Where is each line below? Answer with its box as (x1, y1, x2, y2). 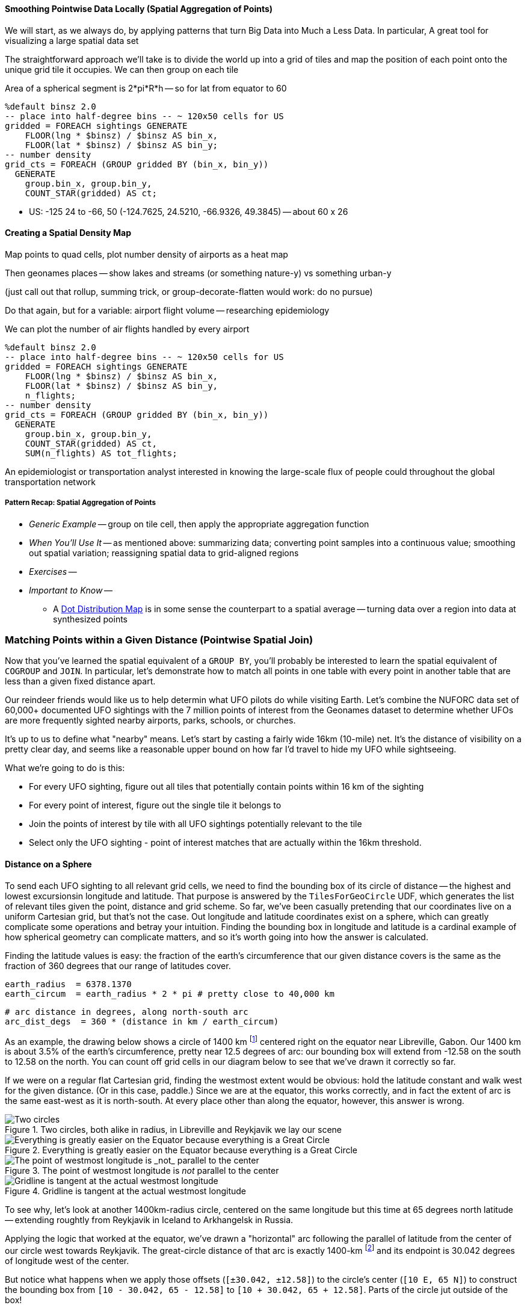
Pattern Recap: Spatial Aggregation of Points (5, 498, 156, 507)
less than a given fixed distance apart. (5, 676, 156, 687)
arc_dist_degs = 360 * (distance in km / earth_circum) (5, 1016, 279, 1026)
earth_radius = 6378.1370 (5, 979, 132, 989)
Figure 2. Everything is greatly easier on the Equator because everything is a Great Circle (5, 1145, 357, 1156)
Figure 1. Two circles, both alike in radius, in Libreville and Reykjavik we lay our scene (5, 1124, 342, 1135)
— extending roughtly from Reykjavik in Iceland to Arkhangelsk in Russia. (5, 1215, 294, 1226)
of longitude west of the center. (5, 1255, 129, 1266)
